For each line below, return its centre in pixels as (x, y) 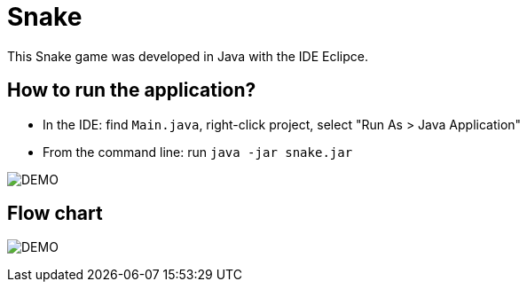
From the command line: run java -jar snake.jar (198, 152)
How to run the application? (132, 90)
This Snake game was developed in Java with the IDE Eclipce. (188, 56)
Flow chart (55, 214)
